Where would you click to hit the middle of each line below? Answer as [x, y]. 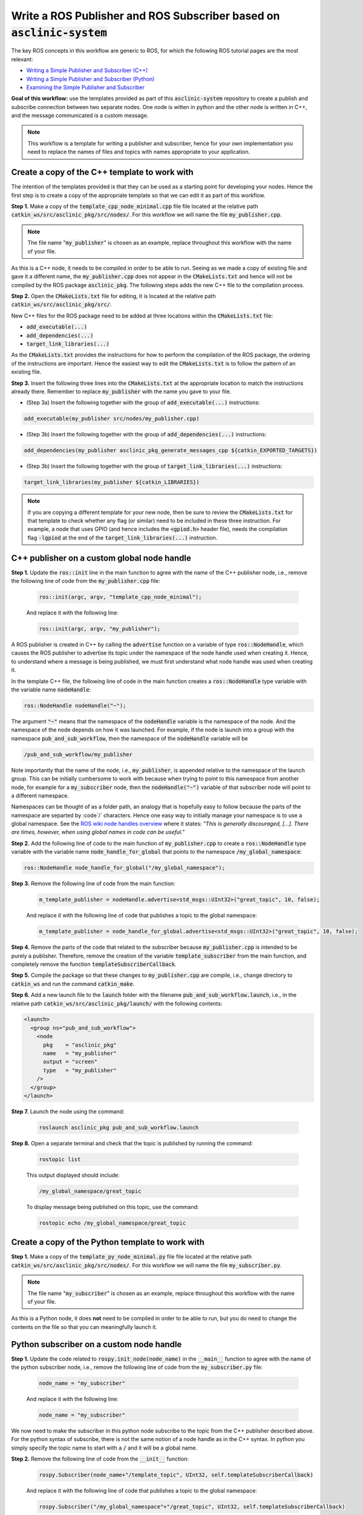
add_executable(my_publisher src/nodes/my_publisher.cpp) [112, 419]
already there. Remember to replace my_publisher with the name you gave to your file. [121, 391]
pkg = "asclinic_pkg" [80, 1045]
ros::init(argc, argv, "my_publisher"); [100, 629]
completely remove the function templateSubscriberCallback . [94, 964]
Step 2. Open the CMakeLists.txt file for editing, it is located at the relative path [113, 296]
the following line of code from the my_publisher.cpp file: [86, 581]
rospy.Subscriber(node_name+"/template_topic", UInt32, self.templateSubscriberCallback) [176, 1475]
